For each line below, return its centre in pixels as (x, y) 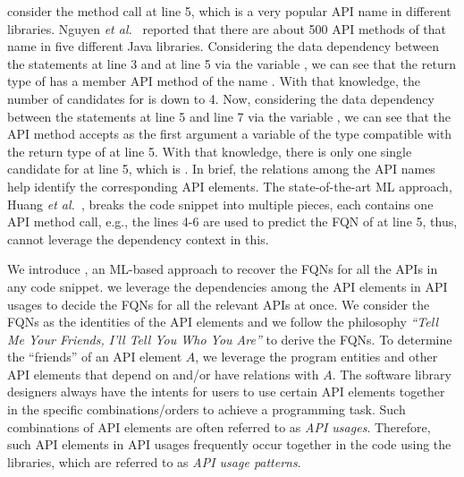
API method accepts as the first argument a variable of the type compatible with (230, 134)
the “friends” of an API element (95, 357)
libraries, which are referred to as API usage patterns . (154, 461)
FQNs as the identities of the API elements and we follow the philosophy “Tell (223, 322)
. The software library (392, 374)
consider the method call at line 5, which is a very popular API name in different (229, 11)
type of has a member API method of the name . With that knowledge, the (214, 81)
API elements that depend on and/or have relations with (163, 374)
